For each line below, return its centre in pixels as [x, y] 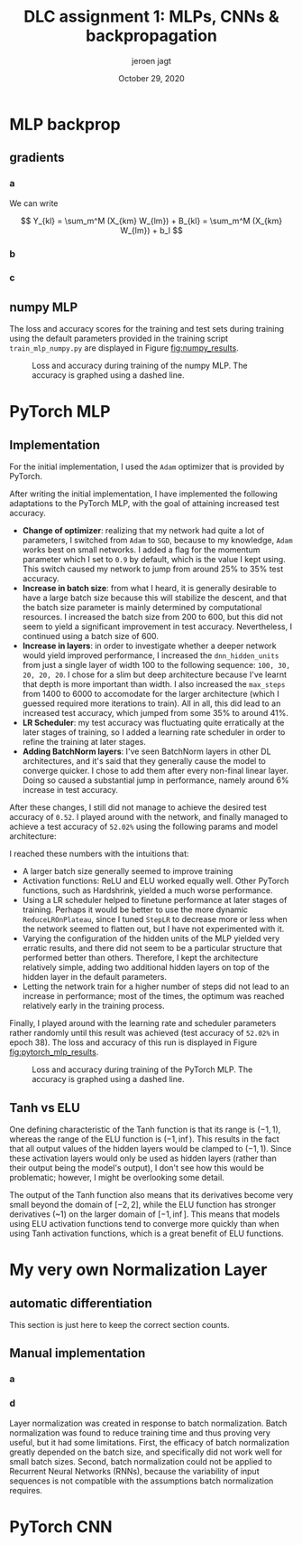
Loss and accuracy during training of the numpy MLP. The [140, 366]
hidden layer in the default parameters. [94, 977]
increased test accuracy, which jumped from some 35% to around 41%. [155, 713]
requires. [26, 1490]
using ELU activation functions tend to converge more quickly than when [144, 1224]
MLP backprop [65, 124]
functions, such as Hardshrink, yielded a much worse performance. [147, 890]
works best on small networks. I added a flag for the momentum [141, 550]
